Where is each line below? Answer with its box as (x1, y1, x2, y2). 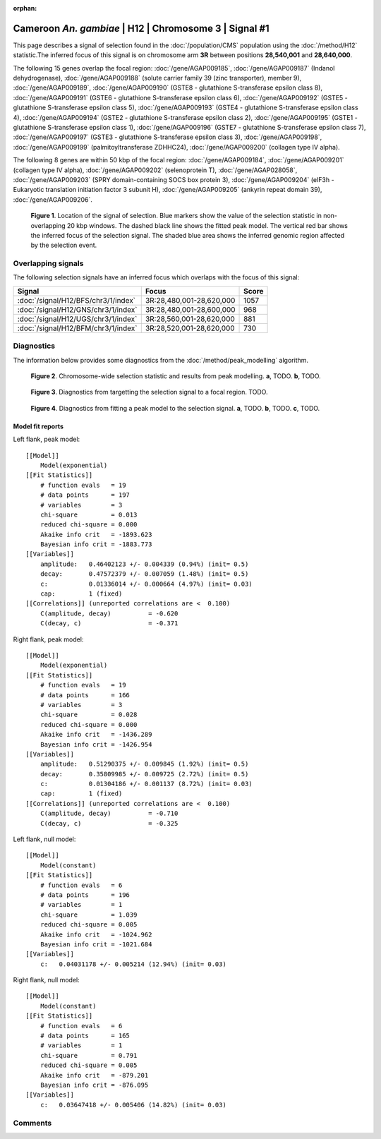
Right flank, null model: (13, 976, 80, 984)
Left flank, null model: (13, 835, 76, 843)
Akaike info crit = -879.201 (40, 1071, 149, 1079)
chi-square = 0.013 (40, 510, 138, 519)
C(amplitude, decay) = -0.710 (40, 809, 179, 818)
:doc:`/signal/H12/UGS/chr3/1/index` (17, 314, 138, 324)
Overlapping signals (13, 258, 84, 268)
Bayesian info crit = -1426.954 (40, 740, 152, 748)
